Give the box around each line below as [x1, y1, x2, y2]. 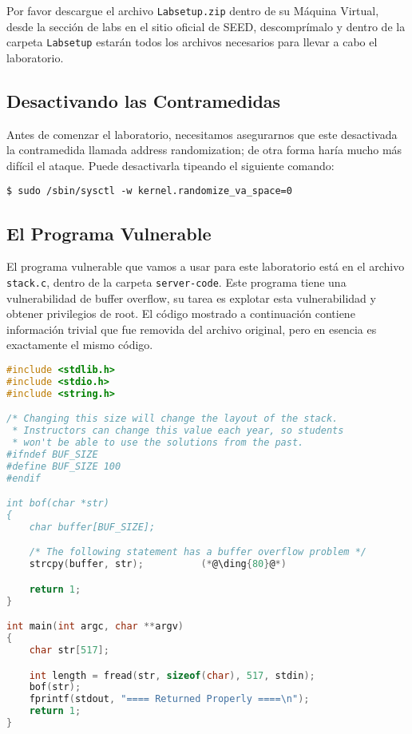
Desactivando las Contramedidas [6, 88, 281, 113]
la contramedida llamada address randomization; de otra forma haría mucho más [6, 141, 402, 158]
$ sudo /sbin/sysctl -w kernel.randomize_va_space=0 [6, 185, 292, 197]
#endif [6, 472, 41, 484]
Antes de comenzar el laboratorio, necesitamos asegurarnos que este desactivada [6, 125, 398, 142]
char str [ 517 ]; [29, 645, 109, 656]
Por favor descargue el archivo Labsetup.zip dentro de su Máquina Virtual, [6, 2, 379, 18]
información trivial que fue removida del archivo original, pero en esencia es [6, 320, 377, 337]
